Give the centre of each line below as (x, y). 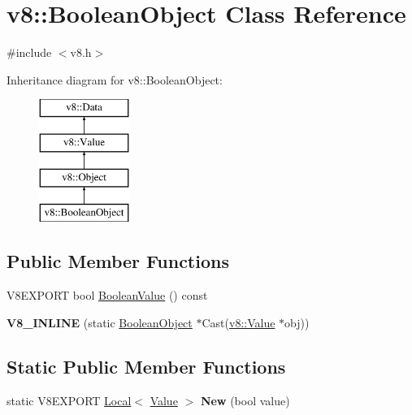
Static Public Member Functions (146, 366)
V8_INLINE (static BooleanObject (100, 322)
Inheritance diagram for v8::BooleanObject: (115, 79)
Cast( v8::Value (239, 322)
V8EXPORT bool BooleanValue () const (107, 295)
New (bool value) (245, 400)
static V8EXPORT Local (69, 400)
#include (29, 52)
